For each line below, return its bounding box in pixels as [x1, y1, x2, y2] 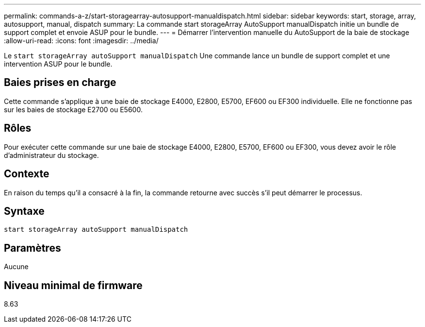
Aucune [4, 262, 29, 271]
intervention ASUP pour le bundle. [4, 60, 113, 68]
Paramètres [4, 241, 61, 254]
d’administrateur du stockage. [4, 151, 99, 159]
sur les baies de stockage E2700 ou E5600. [4, 105, 143, 114]
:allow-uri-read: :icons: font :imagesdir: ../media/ [4, 36, 159, 45]
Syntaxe [4, 205, 45, 217]
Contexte [4, 168, 49, 180]
